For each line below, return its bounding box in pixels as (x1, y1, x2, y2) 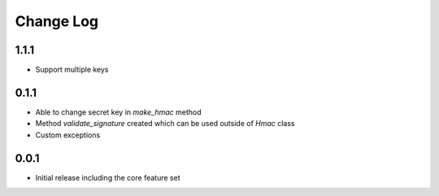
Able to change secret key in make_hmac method (35, 107, 202, 117)
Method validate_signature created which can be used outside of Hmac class (35, 119, 295, 128)
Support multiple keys (35, 65, 109, 75)
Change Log (15, 12, 99, 30)
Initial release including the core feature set (35, 172, 180, 182)
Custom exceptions (35, 130, 101, 140)
